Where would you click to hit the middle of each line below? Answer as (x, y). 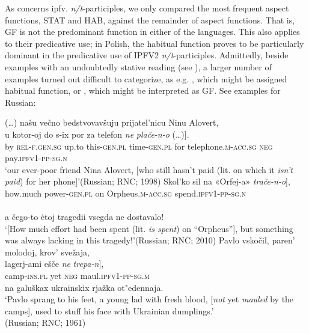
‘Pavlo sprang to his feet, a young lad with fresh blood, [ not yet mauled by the (149, 299)
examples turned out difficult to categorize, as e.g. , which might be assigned (146, 78)
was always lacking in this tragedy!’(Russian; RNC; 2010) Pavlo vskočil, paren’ (150, 240)
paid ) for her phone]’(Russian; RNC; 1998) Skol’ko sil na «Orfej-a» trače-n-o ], (148, 181)
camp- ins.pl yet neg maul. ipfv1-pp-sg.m (77, 276)
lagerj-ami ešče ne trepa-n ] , (54, 264)
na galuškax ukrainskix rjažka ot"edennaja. (84, 287)
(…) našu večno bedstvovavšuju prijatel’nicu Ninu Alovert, (112, 122)
